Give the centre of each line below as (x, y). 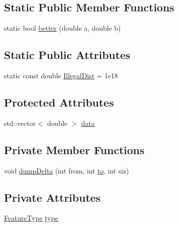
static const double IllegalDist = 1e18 (61, 75)
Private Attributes (52, 197)
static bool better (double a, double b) (62, 28)
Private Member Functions (74, 149)
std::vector (20, 123)
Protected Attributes (59, 102)
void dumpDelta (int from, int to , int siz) (66, 170)
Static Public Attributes (67, 55)
